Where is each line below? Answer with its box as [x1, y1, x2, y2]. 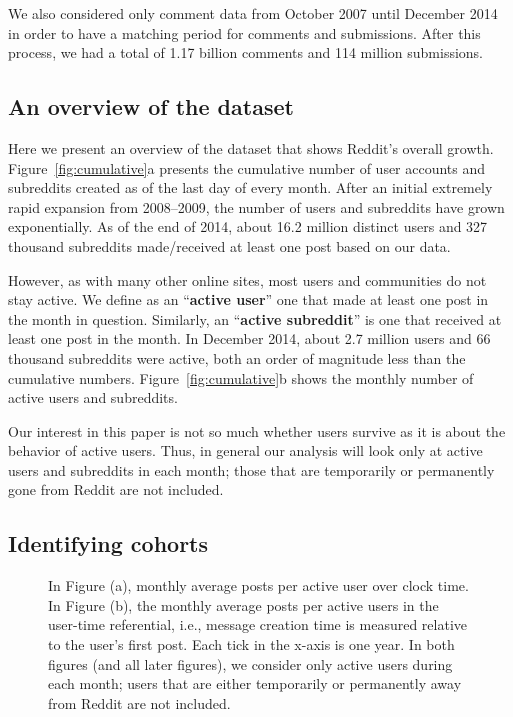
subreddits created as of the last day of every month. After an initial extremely [8, 177, 493, 198]
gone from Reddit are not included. [8, 479, 224, 500]
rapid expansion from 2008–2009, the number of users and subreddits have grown [8, 196, 505, 217]
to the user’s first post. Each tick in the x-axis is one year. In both [48, 634, 455, 655]
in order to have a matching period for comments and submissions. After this [8, 22, 481, 43]
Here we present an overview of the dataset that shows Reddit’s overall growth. [8, 137, 494, 158]
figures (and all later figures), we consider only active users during [48, 653, 453, 674]
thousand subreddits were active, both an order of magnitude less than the [8, 347, 466, 368]
